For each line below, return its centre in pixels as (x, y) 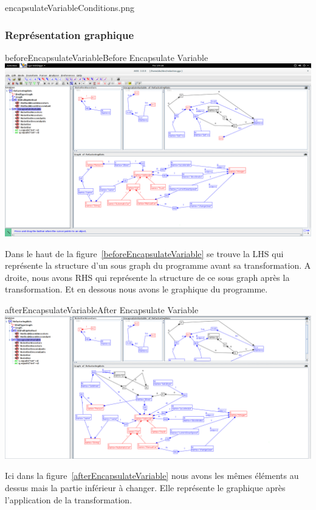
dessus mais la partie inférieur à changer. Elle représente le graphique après (145, 487)
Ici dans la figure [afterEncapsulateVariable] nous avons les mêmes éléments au (152, 476)
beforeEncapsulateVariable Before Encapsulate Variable (107, 57)
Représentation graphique (70, 34)
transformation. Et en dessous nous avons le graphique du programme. (136, 289)
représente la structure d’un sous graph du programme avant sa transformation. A (158, 265)
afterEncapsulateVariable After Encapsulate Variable (102, 309)
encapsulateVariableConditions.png (70, 7)
